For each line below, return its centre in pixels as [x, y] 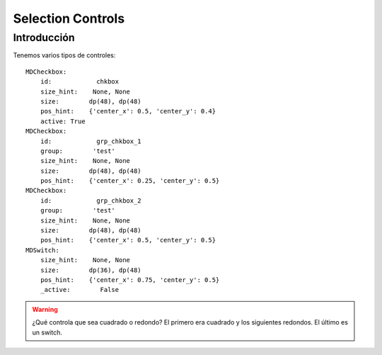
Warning [45, 309]
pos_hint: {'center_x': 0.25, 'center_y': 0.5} [130, 181]
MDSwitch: [42, 250]
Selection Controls [69, 18]
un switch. [47, 332]
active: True [63, 121]
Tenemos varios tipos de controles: [64, 55]
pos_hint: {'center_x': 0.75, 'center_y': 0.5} [130, 280]
